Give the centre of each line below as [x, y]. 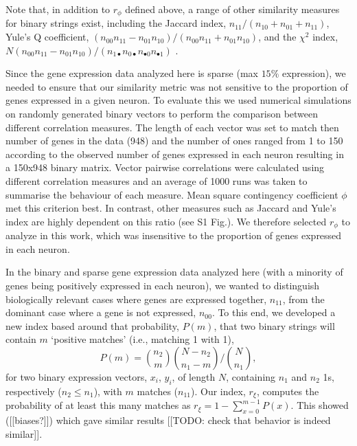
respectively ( [34, 391]
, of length [194, 376]
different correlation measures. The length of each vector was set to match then [172, 127]
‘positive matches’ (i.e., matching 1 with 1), [142, 339]
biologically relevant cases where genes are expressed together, [136, 299]
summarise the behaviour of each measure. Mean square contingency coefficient [172, 194]
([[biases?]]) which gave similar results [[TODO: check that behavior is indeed [168, 420]
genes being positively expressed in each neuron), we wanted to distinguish [163, 285]
